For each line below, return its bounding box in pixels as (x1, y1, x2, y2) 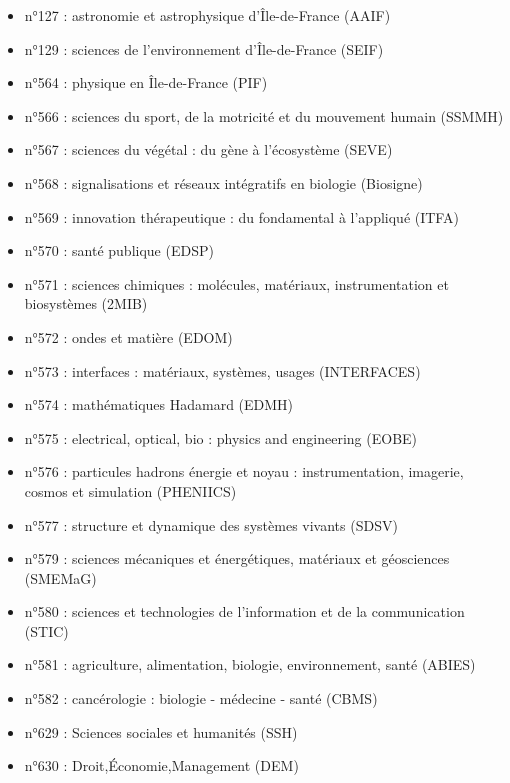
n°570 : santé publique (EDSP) (24, 240, 214, 261)
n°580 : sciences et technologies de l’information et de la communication (24, 601, 465, 622)
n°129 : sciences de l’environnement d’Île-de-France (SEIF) (24, 38, 384, 59)
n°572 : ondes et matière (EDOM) (24, 326, 233, 347)
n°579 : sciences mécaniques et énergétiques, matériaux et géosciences (24, 548, 450, 569)
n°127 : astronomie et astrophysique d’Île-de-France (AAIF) (24, 5, 391, 25)
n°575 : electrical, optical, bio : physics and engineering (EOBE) (24, 427, 418, 448)
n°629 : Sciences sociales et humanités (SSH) (24, 721, 298, 742)
